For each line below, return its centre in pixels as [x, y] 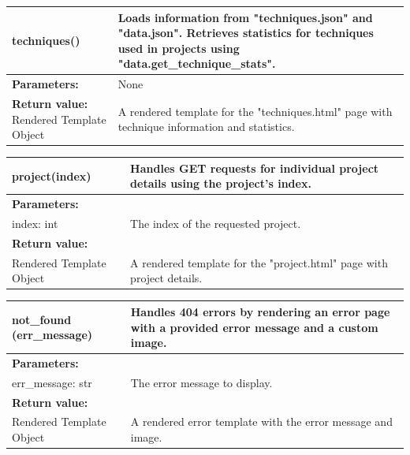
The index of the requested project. [216, 224]
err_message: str [52, 382]
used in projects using [179, 48]
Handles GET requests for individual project [255, 168]
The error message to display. [201, 382]
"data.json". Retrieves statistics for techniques [246, 33]
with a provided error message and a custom [254, 327]
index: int [35, 224]
